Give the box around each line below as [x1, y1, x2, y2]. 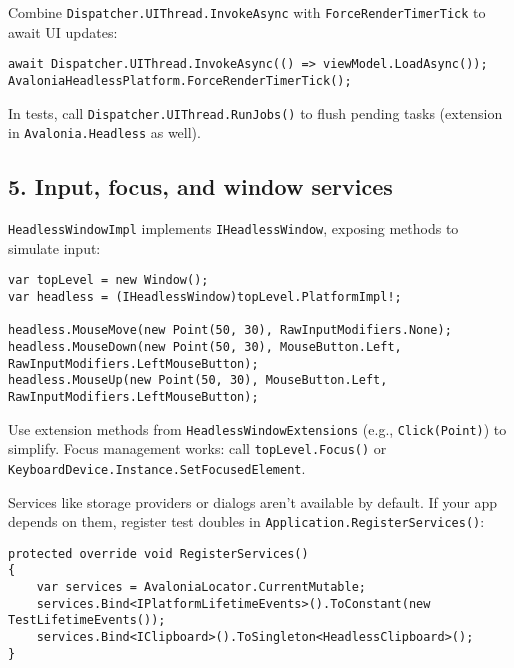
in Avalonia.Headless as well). [8, 122, 201, 143]
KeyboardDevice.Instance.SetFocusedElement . [8, 457, 306, 478]
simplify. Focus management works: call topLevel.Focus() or [8, 438, 387, 459]
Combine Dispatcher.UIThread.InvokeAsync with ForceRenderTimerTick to [8, 2, 486, 22]
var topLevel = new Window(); [8, 273, 209, 288]
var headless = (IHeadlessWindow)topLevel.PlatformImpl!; [8, 289, 402, 304]
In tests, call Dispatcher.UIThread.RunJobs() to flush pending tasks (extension [8, 102, 503, 123]
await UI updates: [8, 21, 118, 42]
